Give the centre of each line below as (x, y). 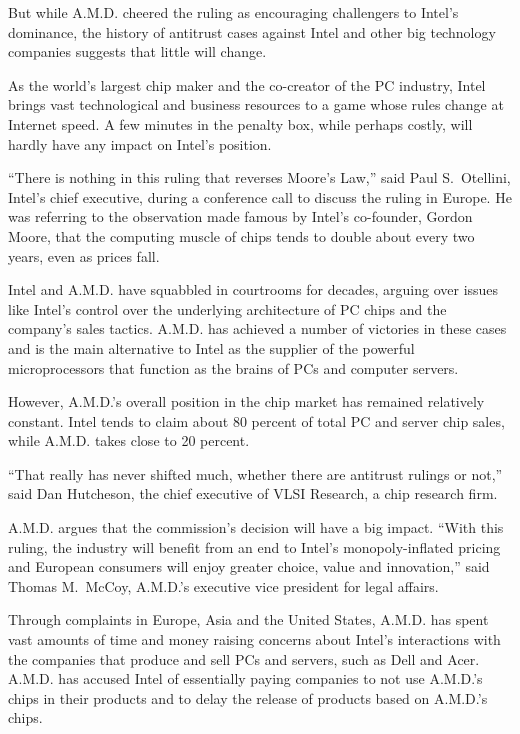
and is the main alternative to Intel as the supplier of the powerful (211, 347)
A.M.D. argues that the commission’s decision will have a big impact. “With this (256, 527)
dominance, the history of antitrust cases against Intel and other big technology (252, 31)
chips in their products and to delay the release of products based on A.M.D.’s (248, 697)
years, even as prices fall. (84, 255)
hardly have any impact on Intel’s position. (140, 143)
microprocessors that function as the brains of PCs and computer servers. (233, 367)
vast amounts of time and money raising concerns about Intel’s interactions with (254, 639)
